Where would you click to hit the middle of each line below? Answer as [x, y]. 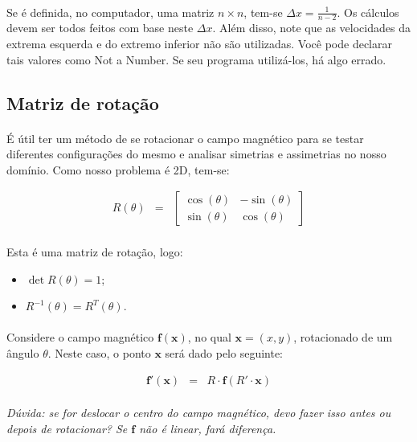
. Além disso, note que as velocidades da [311, 28]
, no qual [209, 337]
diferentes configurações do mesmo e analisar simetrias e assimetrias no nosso [196, 154]
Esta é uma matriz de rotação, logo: [95, 251]
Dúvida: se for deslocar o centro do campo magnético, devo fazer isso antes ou [199, 413]
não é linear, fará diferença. [208, 428]
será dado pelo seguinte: [224, 352]
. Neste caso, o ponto [99, 352]
